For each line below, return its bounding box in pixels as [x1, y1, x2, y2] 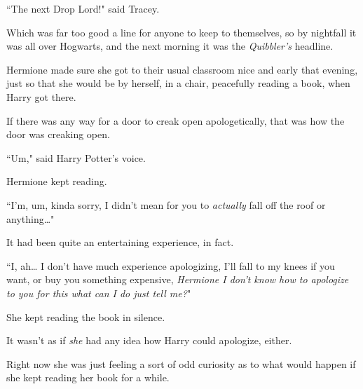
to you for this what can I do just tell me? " [6, 285, 191, 300]
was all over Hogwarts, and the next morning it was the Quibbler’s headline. [6, 39, 334, 53]
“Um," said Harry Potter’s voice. [6, 150, 146, 165]
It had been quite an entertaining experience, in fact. [6, 235, 234, 250]
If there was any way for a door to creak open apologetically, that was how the [6, 113, 345, 128]
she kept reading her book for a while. [6, 370, 170, 385]
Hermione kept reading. [6, 174, 107, 189]
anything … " [6, 211, 55, 226]
